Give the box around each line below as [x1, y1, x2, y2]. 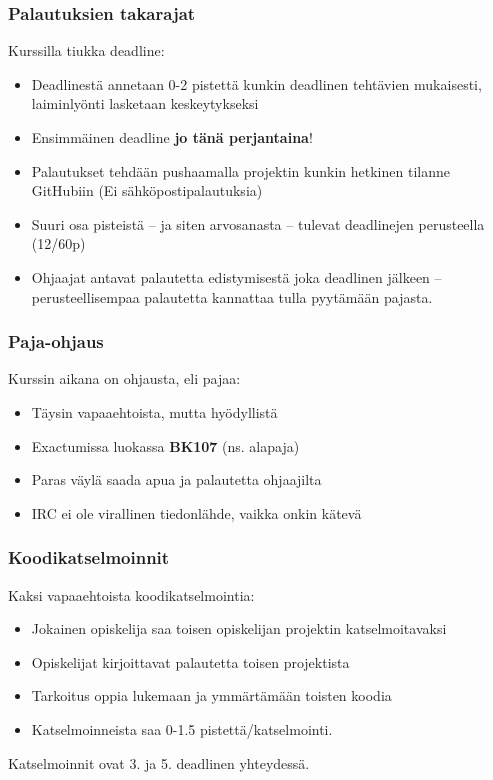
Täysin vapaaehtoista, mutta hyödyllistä [31, 401, 278, 422]
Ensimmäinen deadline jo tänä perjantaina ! [31, 127, 313, 147]
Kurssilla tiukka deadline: [8, 40, 165, 61]
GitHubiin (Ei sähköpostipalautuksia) [31, 180, 263, 201]
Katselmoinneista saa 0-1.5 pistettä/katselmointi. [31, 718, 333, 739]
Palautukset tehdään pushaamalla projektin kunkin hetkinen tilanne [31, 160, 450, 181]
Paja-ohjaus [8, 329, 104, 354]
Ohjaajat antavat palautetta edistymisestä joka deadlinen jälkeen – [31, 266, 442, 287]
